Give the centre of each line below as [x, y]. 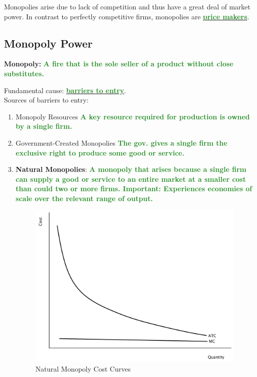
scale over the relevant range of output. [84, 198]
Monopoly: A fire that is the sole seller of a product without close [119, 64]
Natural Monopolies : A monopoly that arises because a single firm [131, 169]
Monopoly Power [48, 43]
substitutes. [24, 73]
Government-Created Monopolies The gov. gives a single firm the [121, 142]
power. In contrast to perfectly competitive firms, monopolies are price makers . [127, 16]
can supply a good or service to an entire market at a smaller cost [131, 179]
